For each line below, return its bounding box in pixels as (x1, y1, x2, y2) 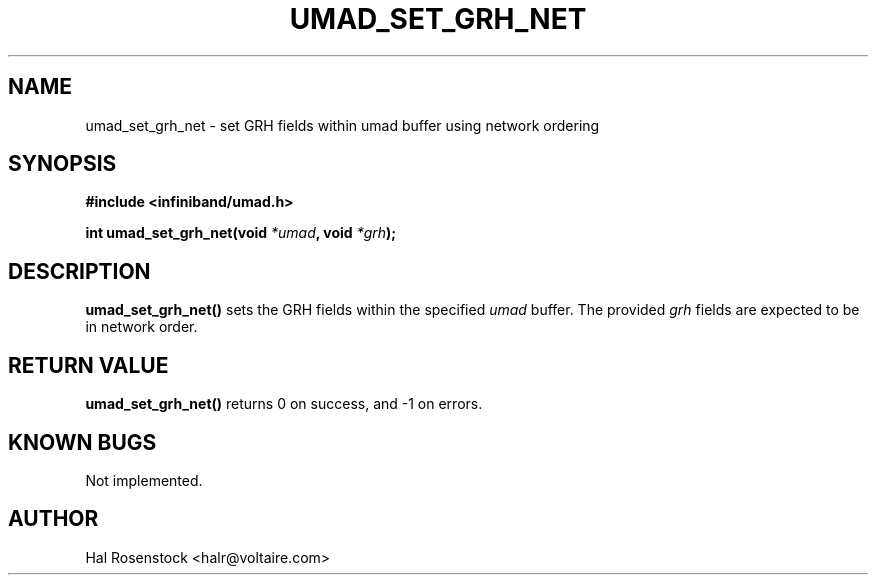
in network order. (85, 318, 198, 336)
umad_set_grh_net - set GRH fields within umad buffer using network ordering (85, 116, 600, 134)
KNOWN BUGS (8, 429, 157, 455)
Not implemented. (85, 471, 203, 489)
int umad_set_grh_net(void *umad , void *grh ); (85, 224, 397, 242)
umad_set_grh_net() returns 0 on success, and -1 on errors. (85, 395, 483, 413)
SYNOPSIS (8, 151, 117, 177)
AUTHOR (8, 506, 99, 532)
